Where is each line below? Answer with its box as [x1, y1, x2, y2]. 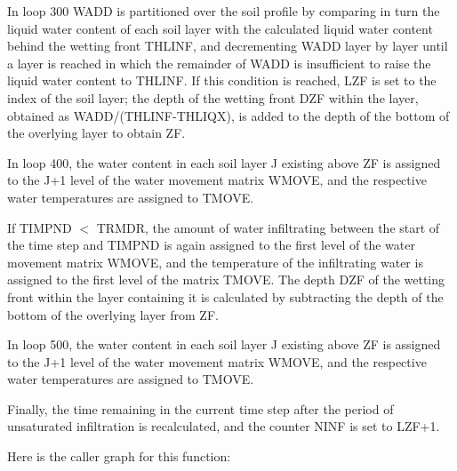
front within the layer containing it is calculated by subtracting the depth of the [7, 287, 444, 306]
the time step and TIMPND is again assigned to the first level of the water [7, 235, 415, 254]
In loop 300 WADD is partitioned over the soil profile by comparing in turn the [7, 2, 440, 20]
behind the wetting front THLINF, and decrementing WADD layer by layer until [7, 36, 448, 55]
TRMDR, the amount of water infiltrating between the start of [96, 218, 440, 236]
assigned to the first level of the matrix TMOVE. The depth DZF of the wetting [7, 270, 445, 289]
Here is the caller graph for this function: [7, 447, 231, 466]
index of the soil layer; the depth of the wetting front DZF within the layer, [7, 88, 419, 107]
